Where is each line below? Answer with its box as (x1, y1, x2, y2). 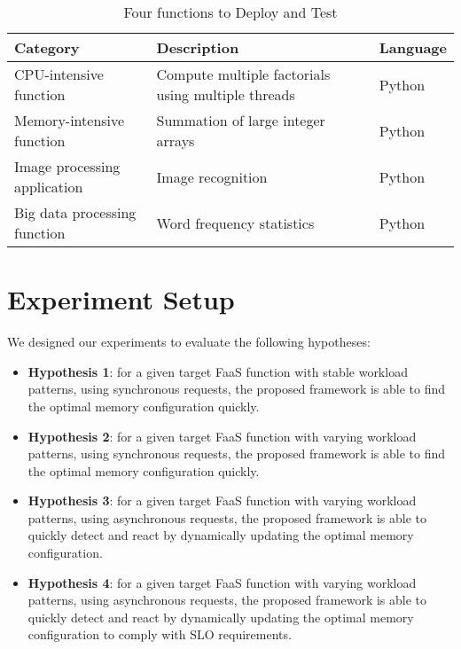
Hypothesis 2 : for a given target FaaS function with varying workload (27, 426, 417, 445)
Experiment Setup (7, 281, 235, 317)
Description (156, 37, 239, 58)
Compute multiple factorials (156, 64, 331, 84)
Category (14, 37, 80, 58)
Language (379, 37, 447, 58)
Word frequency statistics (156, 212, 315, 233)
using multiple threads (156, 84, 295, 105)
